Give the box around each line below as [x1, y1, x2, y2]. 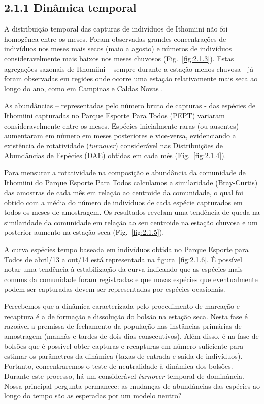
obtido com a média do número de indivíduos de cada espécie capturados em [4, 197, 243, 207]
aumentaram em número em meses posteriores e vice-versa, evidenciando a [4, 130, 236, 141]
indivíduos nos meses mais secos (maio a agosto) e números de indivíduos [4, 43, 232, 54]
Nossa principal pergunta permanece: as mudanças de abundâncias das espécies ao [4, 380, 260, 391]
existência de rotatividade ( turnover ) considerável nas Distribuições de [4, 140, 223, 150]
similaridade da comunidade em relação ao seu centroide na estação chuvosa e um [4, 216, 258, 227]
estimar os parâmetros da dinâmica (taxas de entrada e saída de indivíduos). [4, 351, 243, 361]
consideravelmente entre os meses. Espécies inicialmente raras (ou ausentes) [4, 120, 239, 131]
